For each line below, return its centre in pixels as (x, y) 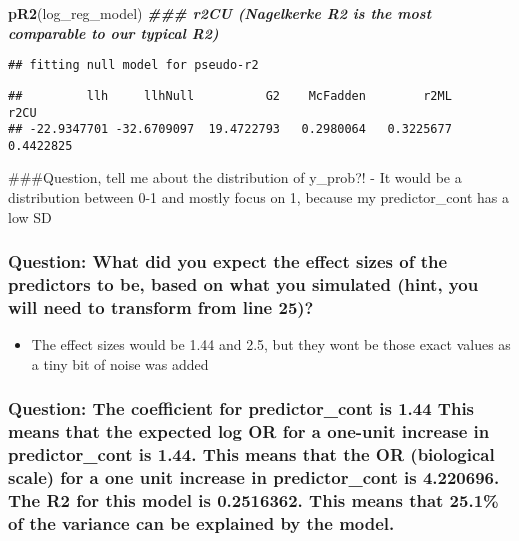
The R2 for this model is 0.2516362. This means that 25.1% (253, 500)
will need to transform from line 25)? (161, 307)
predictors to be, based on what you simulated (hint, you (243, 284)
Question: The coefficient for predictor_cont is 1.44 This (241, 408)
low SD (30, 216)
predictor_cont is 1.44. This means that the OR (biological (251, 454)
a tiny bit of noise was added (120, 363)
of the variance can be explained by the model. (201, 523)
